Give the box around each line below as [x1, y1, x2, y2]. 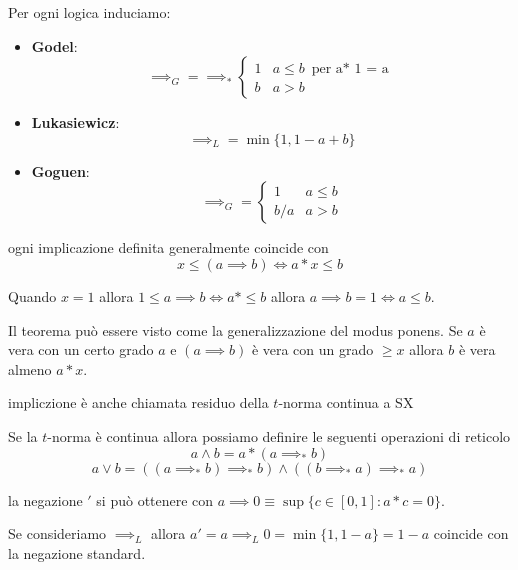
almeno [8, 358, 52, 379]
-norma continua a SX [278, 392, 414, 413]
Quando [8, 285, 57, 306]
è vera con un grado [251, 339, 374, 360]
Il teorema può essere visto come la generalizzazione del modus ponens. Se [8, 319, 463, 340]
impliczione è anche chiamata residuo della [8, 392, 269, 413]
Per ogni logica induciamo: [8, 2, 171, 22]
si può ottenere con [96, 489, 214, 510]
